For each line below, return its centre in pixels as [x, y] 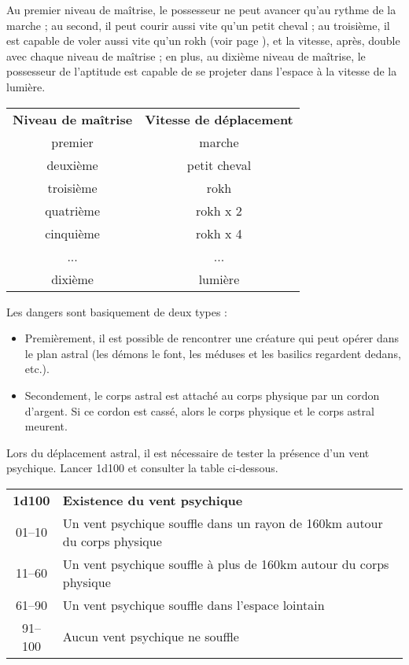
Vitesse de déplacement [219, 119]
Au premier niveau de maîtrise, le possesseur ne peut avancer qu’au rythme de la [201, 9]
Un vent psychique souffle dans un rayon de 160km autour [223, 523]
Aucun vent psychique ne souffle [151, 637]
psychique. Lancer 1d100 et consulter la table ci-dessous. [142, 468]
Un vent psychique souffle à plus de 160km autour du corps [226, 563]
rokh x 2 [219, 210]
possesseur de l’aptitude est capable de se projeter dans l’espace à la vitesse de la [202, 71]
